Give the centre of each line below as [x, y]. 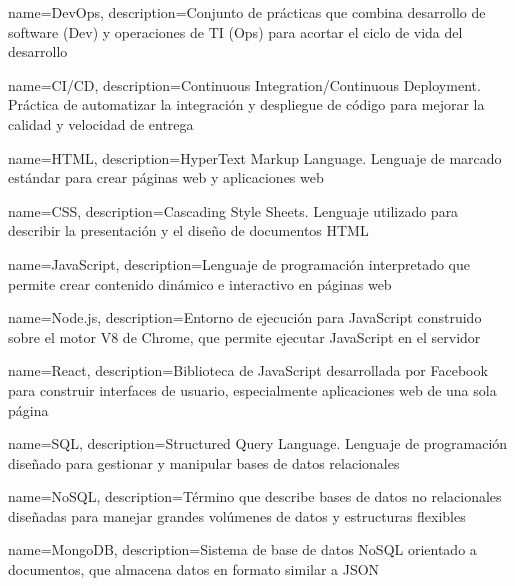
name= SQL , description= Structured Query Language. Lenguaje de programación [258, 443]
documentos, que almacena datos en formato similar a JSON [194, 569]
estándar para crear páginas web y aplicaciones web [166, 177]
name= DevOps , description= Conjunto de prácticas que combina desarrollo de [247, 12]
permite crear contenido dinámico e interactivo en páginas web [200, 283]
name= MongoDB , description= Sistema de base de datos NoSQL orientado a [242, 549]
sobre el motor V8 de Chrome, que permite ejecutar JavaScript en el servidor [244, 336]
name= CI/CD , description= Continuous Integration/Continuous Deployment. [244, 84]
